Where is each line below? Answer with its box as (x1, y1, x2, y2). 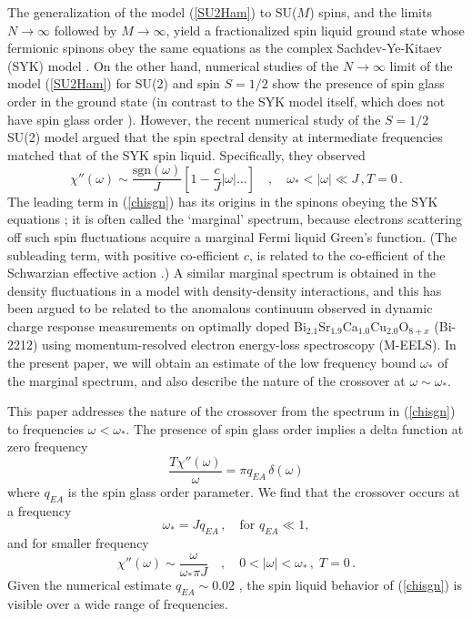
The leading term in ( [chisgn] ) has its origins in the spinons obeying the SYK (7, 191, 438, 210)
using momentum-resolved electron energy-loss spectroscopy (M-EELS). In (42, 335, 457, 354)
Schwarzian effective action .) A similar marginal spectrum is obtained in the (7, 263, 436, 282)
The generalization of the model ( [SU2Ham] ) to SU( (7, 3, 297, 21)
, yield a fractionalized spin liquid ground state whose (166, 20, 465, 39)
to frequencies (7, 419, 85, 438)
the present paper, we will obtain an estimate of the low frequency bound (7, 353, 417, 372)
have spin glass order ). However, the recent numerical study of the (7, 109, 381, 128)
